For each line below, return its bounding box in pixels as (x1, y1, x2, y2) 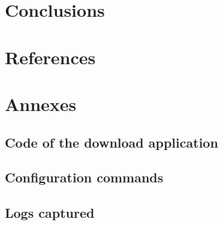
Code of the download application (5, 133, 218, 151)
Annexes (5, 91, 77, 116)
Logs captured (5, 203, 95, 222)
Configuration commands (5, 168, 164, 187)
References (5, 44, 96, 69)
